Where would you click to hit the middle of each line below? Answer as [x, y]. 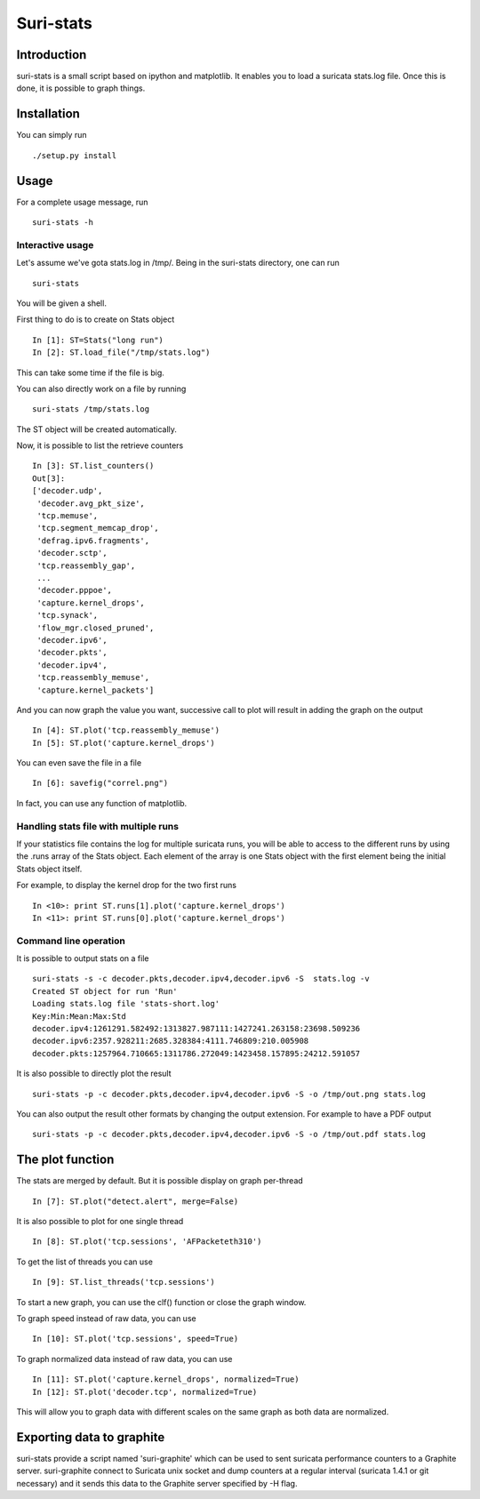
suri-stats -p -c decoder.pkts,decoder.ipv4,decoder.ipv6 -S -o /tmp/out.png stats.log [229, 1094]
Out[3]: [49, 478]
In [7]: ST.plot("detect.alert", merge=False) [136, 1201]
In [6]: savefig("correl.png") [100, 783]
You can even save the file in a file [79, 763]
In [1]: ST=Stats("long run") [98, 340]
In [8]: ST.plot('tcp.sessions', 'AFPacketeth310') [147, 1242]
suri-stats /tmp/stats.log [91, 409]
